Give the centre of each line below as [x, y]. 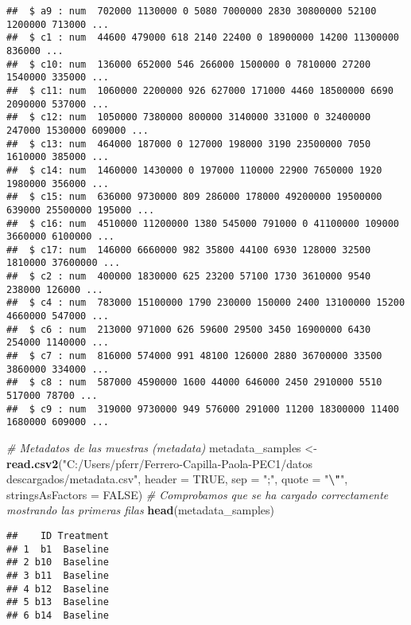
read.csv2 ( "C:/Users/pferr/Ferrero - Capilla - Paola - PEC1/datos [159, 463]
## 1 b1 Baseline [58, 549]
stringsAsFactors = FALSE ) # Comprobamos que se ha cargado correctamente [198, 494]
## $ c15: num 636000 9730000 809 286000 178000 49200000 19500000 [194, 197]
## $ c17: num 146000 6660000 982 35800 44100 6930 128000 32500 [189, 250]
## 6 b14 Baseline [58, 615]
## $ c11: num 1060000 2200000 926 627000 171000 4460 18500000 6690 [200, 90]
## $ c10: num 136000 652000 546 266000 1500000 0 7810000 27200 [189, 64]
